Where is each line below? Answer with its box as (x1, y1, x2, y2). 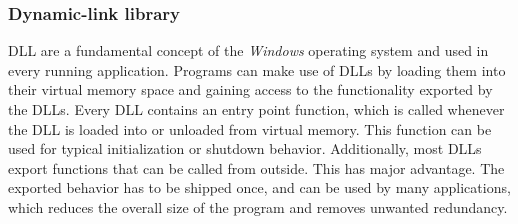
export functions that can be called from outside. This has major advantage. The (8, 157, 505, 178)
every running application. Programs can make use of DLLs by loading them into (8, 59, 506, 80)
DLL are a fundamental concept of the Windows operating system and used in (8, 40, 489, 61)
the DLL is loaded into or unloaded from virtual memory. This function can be (8, 118, 492, 139)
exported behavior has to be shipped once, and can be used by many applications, (8, 177, 511, 198)
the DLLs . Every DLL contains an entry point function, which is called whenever (8, 99, 505, 119)
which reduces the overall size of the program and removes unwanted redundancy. (8, 196, 508, 217)
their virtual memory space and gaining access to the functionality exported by (8, 79, 493, 100)
